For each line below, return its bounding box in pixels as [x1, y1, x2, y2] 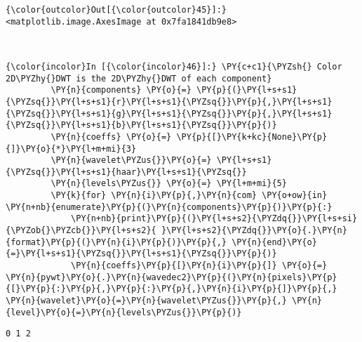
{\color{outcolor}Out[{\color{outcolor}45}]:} [6, 5, 227, 15]
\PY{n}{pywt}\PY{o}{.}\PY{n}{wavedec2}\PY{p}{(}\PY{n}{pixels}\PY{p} [6, 272, 337, 282]
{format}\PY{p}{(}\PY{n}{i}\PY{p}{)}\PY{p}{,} [6, 237, 227, 247]
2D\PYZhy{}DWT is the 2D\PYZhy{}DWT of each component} [6, 73, 272, 84]
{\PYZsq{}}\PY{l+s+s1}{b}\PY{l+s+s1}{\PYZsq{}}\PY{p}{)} [6, 120, 277, 131]
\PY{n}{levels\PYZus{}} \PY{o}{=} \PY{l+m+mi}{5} [51, 178, 287, 189]
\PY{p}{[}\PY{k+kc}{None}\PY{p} [176, 131, 328, 142]
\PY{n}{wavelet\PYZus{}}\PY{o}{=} [51, 155, 212, 166]
